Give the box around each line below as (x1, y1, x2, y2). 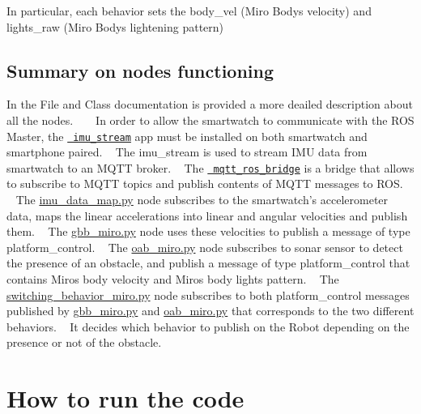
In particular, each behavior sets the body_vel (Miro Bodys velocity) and (6, 2, 372, 19)
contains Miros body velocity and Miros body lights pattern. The (6, 271, 339, 288)
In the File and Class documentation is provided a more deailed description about (6, 96, 413, 113)
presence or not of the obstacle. (6, 334, 162, 351)
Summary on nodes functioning (6, 58, 274, 83)
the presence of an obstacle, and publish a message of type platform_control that (6, 254, 410, 271)
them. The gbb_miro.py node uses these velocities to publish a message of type (6, 223, 410, 240)
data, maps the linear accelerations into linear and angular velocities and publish (6, 207, 408, 224)
